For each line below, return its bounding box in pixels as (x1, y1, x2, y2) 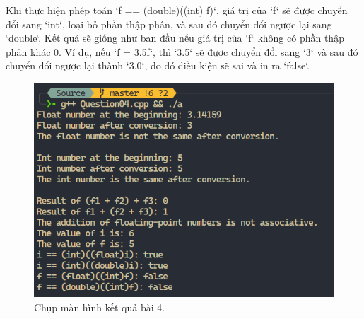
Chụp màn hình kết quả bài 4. (34, 300, 165, 315)
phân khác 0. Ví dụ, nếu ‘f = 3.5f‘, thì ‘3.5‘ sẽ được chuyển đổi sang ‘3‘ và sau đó (6, 44, 358, 59)
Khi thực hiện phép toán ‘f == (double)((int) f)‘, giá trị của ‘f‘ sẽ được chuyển (6, 3, 348, 17)
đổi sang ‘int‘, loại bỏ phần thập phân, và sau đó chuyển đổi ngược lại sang (6, 16, 332, 31)
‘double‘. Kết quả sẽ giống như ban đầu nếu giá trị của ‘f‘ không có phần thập (6, 30, 344, 45)
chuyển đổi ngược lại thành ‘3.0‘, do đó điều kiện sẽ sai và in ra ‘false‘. (6, 58, 310, 73)
